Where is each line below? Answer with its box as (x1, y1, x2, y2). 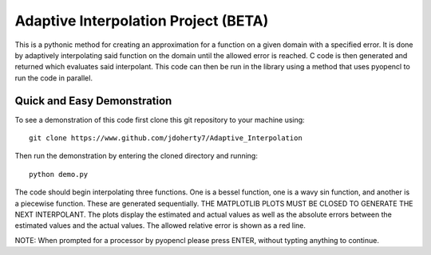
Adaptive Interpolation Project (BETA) (14, 12, 269, 29)
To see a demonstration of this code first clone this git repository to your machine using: (14, 115, 305, 124)
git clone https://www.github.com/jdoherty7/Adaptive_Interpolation (29, 134, 302, 143)
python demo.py (29, 170, 89, 178)
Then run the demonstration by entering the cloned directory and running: (14, 151, 259, 161)
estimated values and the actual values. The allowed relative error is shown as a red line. (14, 221, 306, 230)
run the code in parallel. (14, 73, 93, 83)
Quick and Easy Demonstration (14, 94, 172, 108)
